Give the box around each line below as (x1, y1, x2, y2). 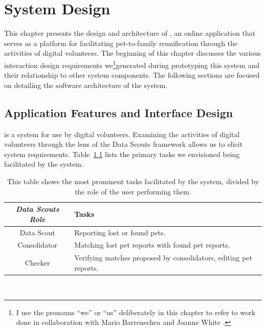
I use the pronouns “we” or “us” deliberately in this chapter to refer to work (16, 306, 256, 317)
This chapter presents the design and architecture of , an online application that (4, 28, 256, 38)
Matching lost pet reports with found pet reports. (74, 239, 230, 250)
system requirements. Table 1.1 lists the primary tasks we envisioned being (4, 148, 240, 159)
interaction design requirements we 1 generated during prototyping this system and (4, 58, 260, 70)
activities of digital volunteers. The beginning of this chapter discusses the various (4, 48, 261, 58)
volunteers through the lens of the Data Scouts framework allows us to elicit (4, 139, 243, 149)
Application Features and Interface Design (4, 104, 233, 120)
